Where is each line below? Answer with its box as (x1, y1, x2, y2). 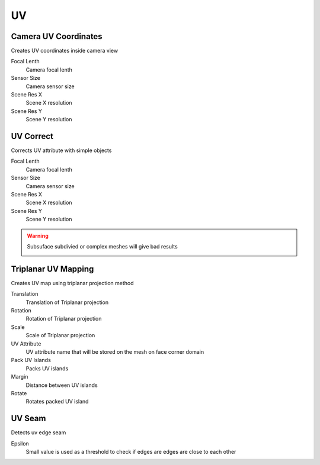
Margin (11, 373, 28, 380)
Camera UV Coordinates (11, 31, 103, 41)
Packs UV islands (25, 364, 69, 372)
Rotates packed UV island (25, 398, 89, 405)
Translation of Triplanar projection (25, 299, 109, 306)
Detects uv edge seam (11, 429, 66, 436)
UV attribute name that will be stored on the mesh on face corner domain (25, 348, 204, 356)
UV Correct (11, 131, 53, 141)
